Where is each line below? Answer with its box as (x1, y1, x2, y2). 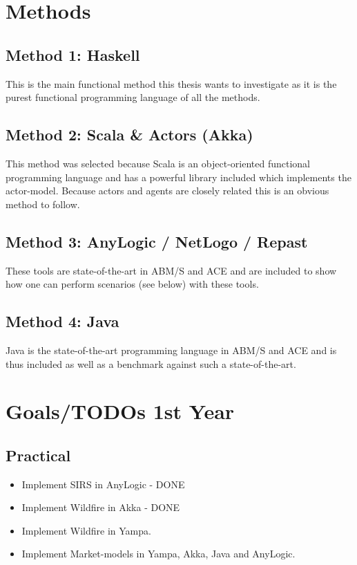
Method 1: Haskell (6, 44, 140, 65)
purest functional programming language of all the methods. (6, 90, 260, 104)
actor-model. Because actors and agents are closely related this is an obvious (6, 183, 329, 198)
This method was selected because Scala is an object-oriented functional (6, 156, 310, 170)
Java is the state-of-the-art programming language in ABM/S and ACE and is (6, 342, 337, 357)
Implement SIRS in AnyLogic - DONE (21, 476, 185, 491)
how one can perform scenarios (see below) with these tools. (6, 277, 259, 291)
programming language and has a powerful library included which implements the (6, 169, 351, 184)
